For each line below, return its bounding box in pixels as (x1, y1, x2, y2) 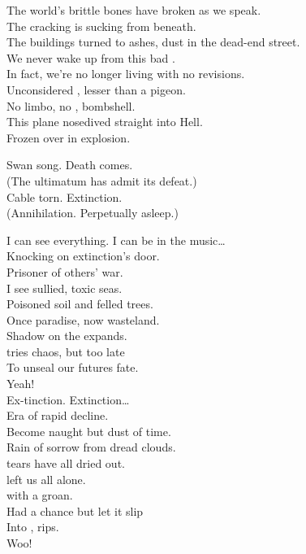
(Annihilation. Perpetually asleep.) (6, 204, 179, 221)
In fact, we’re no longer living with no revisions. (6, 65, 245, 82)
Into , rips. (6, 518, 59, 535)
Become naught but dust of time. (6, 422, 171, 439)
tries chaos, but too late (6, 342, 125, 360)
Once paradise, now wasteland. (6, 311, 160, 328)
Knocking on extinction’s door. (6, 247, 160, 264)
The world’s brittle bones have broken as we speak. (6, 2, 261, 18)
